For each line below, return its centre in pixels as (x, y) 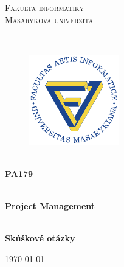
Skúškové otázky (40, 238)
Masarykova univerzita (49, 19)
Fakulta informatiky (45, 7)
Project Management (50, 206)
